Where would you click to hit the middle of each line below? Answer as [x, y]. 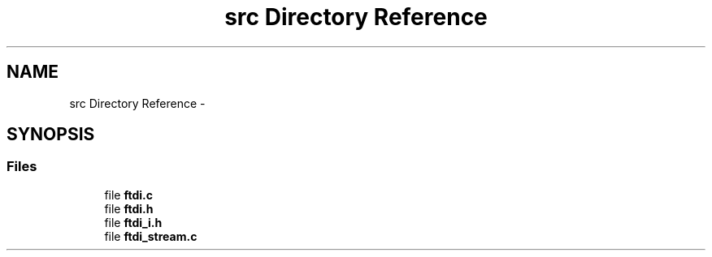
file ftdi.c [128, 195]
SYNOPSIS [51, 135]
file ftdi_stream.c [151, 236]
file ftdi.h [129, 208]
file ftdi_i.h [133, 222]
